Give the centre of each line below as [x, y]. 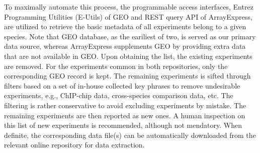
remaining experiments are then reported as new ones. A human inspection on [125, 115]
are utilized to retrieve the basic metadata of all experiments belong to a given [125, 26]
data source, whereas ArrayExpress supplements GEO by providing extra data [125, 46]
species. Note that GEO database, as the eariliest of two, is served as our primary [130, 36]
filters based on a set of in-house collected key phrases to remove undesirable [122, 85]
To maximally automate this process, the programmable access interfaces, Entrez [129, 7]
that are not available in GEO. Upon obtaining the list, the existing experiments [128, 56]
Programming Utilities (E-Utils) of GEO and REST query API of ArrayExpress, [128, 16]
